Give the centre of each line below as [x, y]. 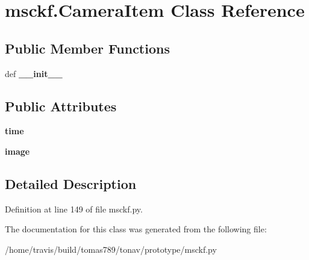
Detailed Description [71, 183]
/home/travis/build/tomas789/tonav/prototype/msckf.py [111, 249]
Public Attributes [61, 106]
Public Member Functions [87, 48]
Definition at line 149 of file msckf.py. [74, 209]
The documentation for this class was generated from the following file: [136, 229]
